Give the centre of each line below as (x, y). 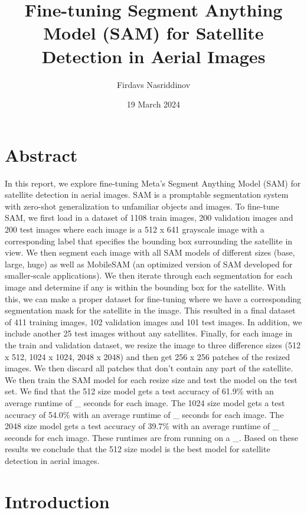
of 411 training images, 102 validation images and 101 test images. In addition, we (153, 321)
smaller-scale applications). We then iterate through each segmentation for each (149, 275)
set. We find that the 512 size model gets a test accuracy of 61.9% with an (139, 391)
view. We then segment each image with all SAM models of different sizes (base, (150, 252)
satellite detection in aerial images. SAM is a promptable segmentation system (147, 195)
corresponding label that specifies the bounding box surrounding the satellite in (149, 241)
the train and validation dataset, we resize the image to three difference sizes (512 (153, 344)
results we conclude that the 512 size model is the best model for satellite (138, 449)
